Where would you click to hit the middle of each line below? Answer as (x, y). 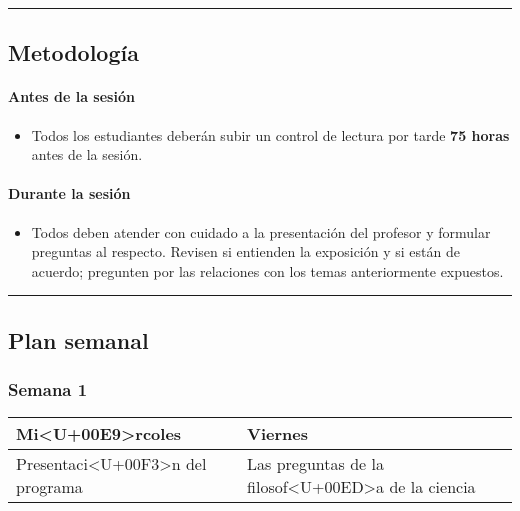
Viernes (277, 434)
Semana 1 (48, 389)
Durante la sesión (69, 193)
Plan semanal (78, 339)
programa (49, 487)
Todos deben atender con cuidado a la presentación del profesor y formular (261, 231)
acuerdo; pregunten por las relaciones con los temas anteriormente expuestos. (267, 270)
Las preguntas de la (315, 464)
